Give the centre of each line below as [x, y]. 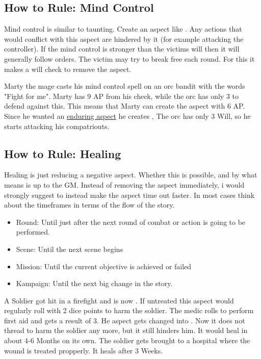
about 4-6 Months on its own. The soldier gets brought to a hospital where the [127, 340]
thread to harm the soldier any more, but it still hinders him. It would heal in [126, 330]
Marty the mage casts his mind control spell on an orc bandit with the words [125, 86]
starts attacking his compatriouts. [57, 126]
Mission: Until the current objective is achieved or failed [104, 266]
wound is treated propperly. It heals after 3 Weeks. [84, 350]
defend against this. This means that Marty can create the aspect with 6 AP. [125, 106]
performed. [33, 232]
